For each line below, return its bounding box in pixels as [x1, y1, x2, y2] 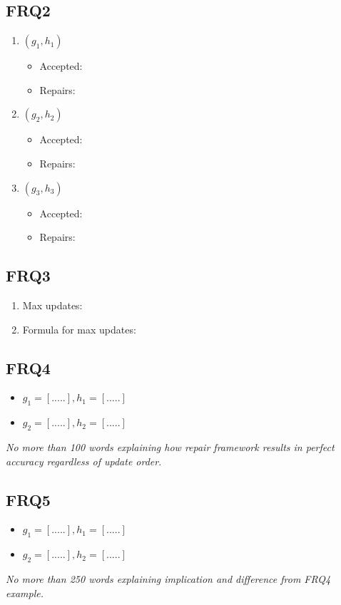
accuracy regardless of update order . [6, 453, 162, 468]
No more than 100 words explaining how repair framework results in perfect [6, 439, 335, 454]
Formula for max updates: [22, 321, 136, 336]
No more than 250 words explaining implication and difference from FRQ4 [6, 571, 331, 586]
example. [6, 585, 44, 600]
